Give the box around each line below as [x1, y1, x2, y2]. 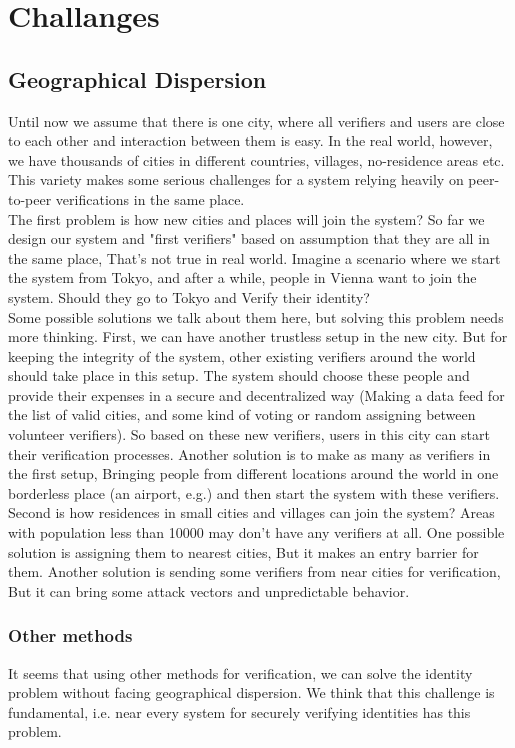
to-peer [8, 188, 52, 209]
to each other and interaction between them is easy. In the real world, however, [8, 130, 493, 151]
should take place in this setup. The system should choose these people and [8, 365, 470, 386]
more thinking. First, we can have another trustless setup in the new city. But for [8, 326, 508, 347]
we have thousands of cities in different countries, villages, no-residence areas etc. [8, 149, 505, 170]
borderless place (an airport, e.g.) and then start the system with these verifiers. [8, 482, 500, 503]
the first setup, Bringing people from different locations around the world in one [8, 463, 499, 484]
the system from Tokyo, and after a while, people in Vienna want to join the [8, 267, 477, 288]
